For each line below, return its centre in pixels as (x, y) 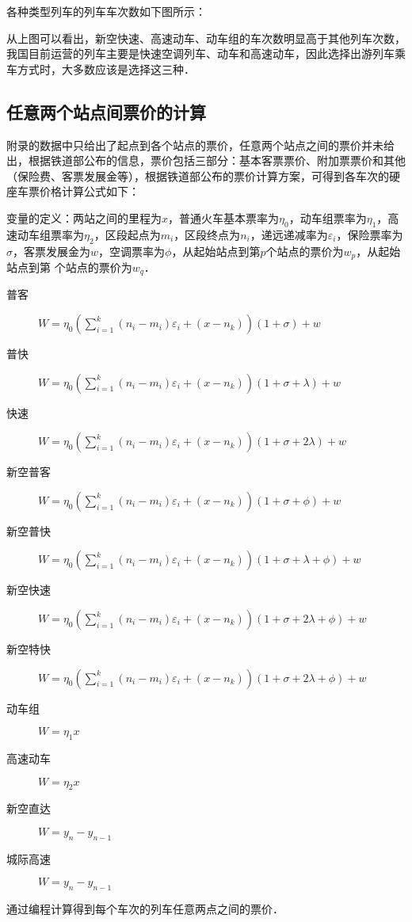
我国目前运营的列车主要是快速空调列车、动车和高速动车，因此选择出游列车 (200, 53)
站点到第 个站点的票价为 (69, 267)
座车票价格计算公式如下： (73, 191)
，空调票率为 (132, 251)
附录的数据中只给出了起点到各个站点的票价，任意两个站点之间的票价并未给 (200, 145)
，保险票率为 (370, 234)
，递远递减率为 (289, 234)
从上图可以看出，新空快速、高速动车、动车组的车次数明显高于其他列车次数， (206, 38)
